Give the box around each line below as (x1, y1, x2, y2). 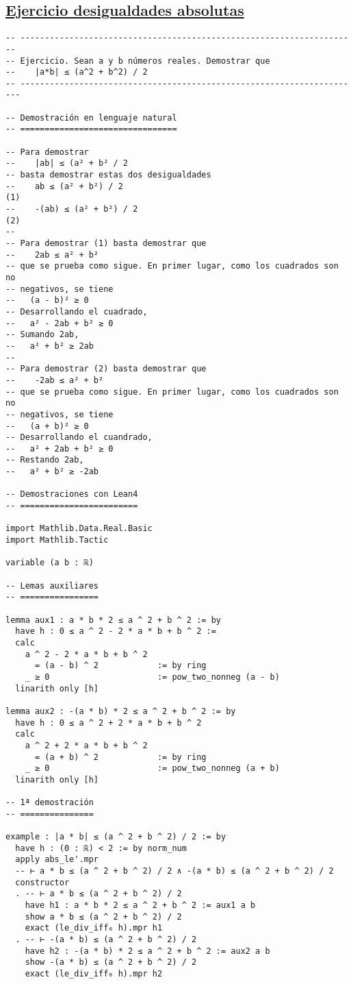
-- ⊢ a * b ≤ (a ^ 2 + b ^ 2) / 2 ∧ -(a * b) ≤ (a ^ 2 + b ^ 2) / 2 (15, 866, 334, 876)
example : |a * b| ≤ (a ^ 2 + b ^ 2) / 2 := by (5, 832, 226, 842)
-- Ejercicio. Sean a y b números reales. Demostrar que (5, 56, 270, 66)
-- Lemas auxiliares (5, 580, 99, 591)
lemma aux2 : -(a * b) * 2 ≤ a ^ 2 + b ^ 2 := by (5, 706, 236, 716)
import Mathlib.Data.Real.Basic (5, 524, 153, 534)
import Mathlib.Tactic (5, 535, 109, 545)
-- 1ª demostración (5, 798, 94, 808)
